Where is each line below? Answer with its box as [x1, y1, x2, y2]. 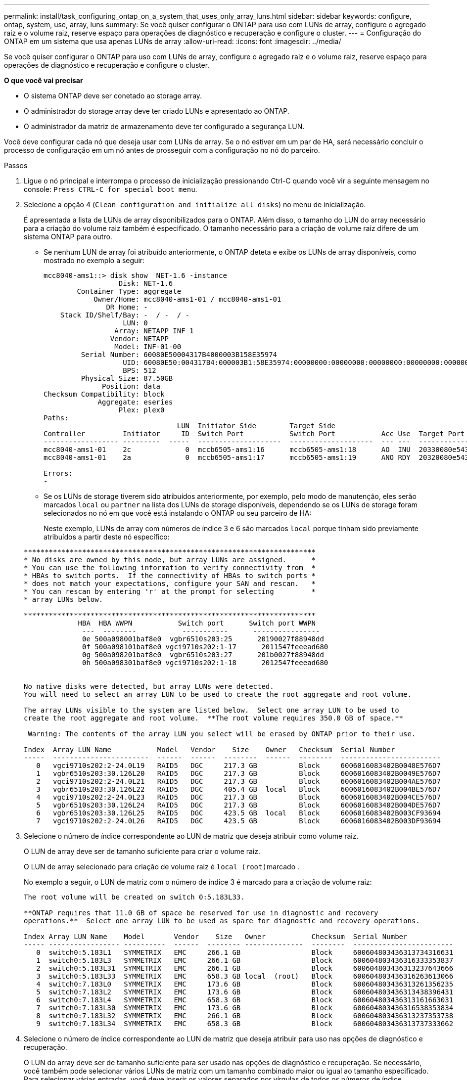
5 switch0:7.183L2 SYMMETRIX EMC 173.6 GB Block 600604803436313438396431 [36, 988, 454, 996]
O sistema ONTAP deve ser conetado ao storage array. [24, 91, 202, 100]
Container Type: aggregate [77, 287, 182, 295]
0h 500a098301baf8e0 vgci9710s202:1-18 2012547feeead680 [82, 659, 328, 667]
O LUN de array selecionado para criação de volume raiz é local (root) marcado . [24, 862, 300, 871]
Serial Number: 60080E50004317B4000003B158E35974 [81, 351, 278, 359]
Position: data [102, 382, 161, 390]
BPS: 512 [123, 366, 156, 374]
